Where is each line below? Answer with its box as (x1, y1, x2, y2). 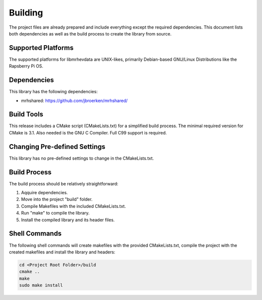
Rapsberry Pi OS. (9, 63, 44, 69)
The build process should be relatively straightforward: (9, 181, 118, 186)
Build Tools (9, 110, 44, 118)
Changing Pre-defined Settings (9, 142, 106, 150)
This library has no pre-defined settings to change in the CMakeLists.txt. (9, 155, 154, 161)
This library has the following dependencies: (9, 89, 98, 95)
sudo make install (19, 283, 63, 288)
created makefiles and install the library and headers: (9, 249, 115, 255)
